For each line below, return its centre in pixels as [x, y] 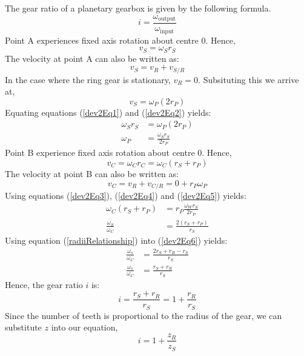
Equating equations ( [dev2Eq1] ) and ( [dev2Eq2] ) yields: [108, 112]
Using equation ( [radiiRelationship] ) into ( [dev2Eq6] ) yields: [116, 240]
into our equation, [84, 327]
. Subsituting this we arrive [249, 79]
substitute [23, 327]
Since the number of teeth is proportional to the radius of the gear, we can [144, 315]
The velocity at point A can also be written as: [92, 58]
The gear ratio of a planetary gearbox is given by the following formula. [138, 8]
